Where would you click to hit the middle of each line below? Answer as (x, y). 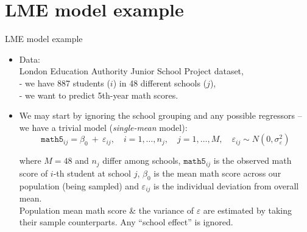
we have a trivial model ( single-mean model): (103, 127)
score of (34, 173)
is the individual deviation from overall (226, 185)
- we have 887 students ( (65, 83)
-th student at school (92, 173)
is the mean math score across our (217, 173)
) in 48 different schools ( (160, 83)
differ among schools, (142, 160)
